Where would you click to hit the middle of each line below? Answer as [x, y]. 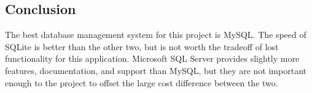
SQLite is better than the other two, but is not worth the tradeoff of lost [142, 46]
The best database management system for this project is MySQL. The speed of [156, 35]
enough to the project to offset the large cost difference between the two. [142, 82]
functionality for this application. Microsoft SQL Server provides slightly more [152, 58]
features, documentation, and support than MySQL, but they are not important [156, 70]
